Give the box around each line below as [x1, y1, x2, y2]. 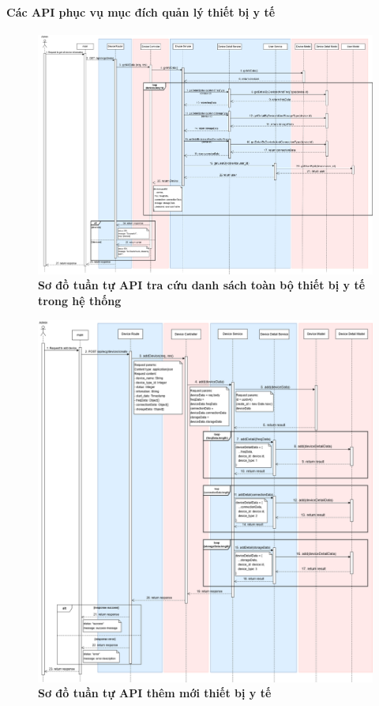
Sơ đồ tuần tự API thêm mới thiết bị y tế [38, 685, 272, 701]
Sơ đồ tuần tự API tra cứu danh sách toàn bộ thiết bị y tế [38, 277, 366, 293]
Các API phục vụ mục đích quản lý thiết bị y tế [6, 3, 276, 20]
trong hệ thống [38, 292, 122, 308]
